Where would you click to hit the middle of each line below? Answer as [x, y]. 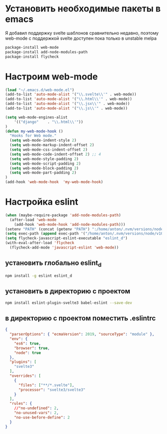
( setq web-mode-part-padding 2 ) [43, 173]
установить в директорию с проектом [68, 291]
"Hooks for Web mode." [33, 136]
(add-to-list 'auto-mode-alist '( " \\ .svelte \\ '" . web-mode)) [71, 94]
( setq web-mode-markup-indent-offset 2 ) [52, 145]
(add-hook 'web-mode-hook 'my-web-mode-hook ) [54, 182]
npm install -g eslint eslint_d [39, 276]
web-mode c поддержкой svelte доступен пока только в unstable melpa [81, 38]
